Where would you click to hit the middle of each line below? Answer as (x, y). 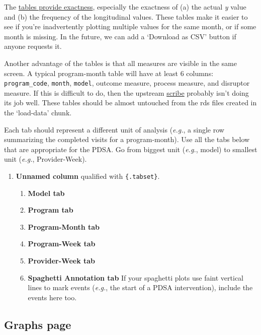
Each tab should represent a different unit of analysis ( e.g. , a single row (114, 129)
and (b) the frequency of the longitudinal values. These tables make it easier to (126, 16)
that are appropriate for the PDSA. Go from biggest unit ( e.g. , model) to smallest (131, 149)
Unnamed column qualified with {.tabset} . (88, 176)
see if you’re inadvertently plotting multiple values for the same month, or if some (130, 26)
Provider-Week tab (62, 260)
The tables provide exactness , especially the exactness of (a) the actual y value (125, 7)
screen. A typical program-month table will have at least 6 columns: (109, 73)
